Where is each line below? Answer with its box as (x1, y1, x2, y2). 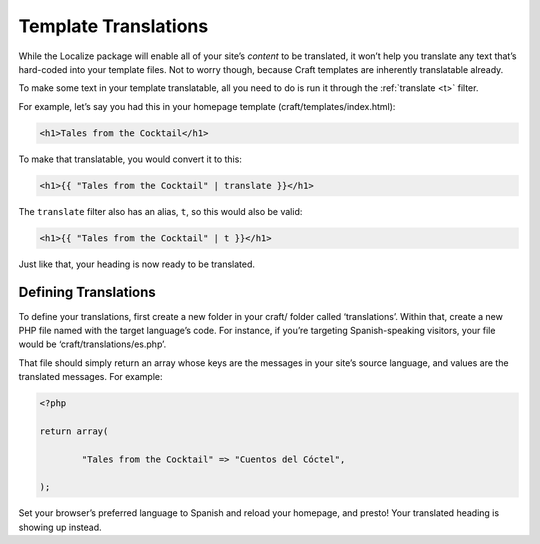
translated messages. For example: (18, 371, 164, 383)
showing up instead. (18, 521, 102, 533)
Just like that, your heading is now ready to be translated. (18, 258, 255, 270)
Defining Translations (18, 284, 157, 301)
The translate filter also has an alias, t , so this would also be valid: (18, 205, 303, 217)
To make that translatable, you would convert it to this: (18, 153, 242, 165)
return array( (39, 425, 109, 437)
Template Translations (18, 15, 209, 37)
